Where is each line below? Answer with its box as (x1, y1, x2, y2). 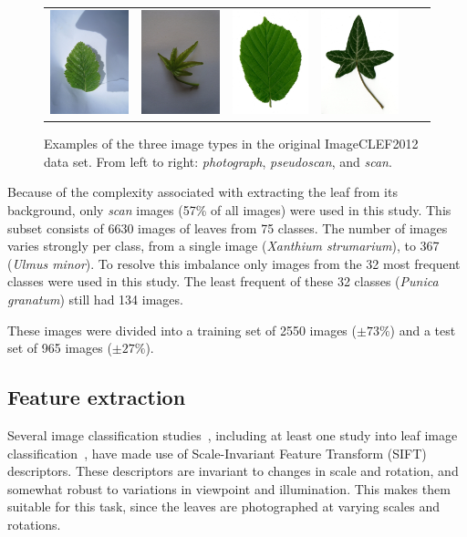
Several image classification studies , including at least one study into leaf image (7, 425, 458, 444)
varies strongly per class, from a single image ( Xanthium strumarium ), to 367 (7, 236, 440, 255)
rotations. (7, 514, 61, 533)
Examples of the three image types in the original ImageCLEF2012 (44, 134, 419, 153)
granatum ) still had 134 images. (7, 289, 183, 308)
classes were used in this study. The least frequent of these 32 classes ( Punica (7, 272, 439, 291)
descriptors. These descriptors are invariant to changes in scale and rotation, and (7, 461, 459, 480)
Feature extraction (7, 383, 186, 411)
